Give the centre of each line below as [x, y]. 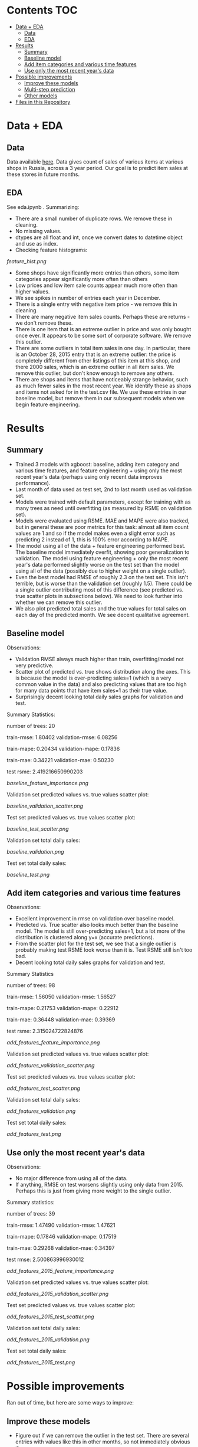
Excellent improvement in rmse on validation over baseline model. [95, 919]
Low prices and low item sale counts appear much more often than [96, 285]
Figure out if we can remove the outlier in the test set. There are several [102, 1435]
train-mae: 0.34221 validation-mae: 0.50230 [60, 760]
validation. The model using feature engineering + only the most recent [101, 558]
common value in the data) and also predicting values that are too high [101, 684]
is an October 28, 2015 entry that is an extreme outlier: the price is [95, 354]
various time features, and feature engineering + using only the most [98, 471]
